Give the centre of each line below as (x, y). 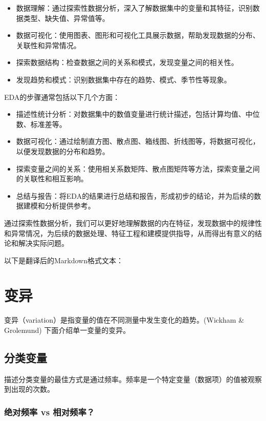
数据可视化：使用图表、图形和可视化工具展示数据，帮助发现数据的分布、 (138, 35)
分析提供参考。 (70, 206)
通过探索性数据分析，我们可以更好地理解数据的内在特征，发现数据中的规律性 (133, 223)
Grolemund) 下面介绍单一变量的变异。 (67, 330)
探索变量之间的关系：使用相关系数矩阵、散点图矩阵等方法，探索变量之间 (138, 168)
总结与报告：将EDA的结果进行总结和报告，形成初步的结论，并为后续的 (135, 195)
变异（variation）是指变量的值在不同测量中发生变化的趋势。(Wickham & (124, 320)
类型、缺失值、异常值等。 (66, 18)
